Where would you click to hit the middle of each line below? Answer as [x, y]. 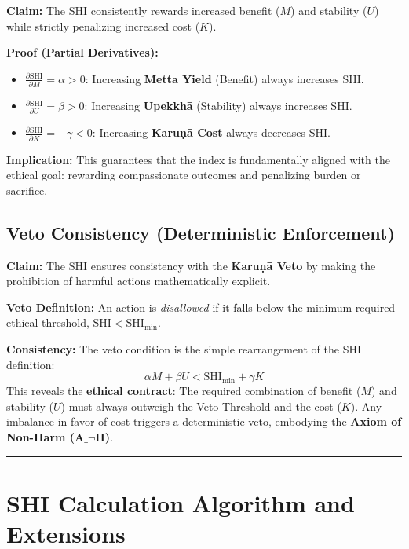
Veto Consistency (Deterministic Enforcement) [201, 232]
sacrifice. [27, 190]
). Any [366, 406]
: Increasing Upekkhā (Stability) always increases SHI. [218, 106]
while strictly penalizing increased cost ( [103, 26]
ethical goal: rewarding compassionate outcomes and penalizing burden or [184, 175]
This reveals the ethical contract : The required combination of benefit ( [184, 391]
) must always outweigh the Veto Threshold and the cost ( [201, 406]
